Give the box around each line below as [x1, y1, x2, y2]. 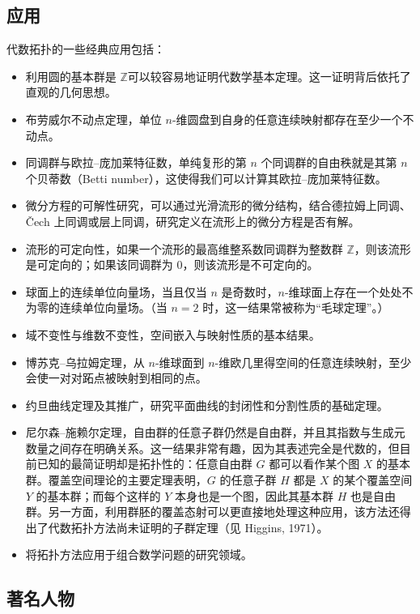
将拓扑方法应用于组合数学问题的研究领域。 [25, 546, 252, 563]
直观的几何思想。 [25, 83, 117, 100]
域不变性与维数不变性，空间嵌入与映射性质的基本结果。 [25, 326, 320, 343]
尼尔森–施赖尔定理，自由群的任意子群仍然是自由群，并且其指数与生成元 [25, 424, 405, 441]
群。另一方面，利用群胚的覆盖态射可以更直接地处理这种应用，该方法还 [25, 503, 400, 520]
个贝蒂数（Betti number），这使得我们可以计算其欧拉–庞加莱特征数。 [25, 169, 387, 186]
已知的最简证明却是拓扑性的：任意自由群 [36, 455, 252, 472]
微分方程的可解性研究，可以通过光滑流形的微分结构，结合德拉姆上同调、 [25, 197, 411, 214]
